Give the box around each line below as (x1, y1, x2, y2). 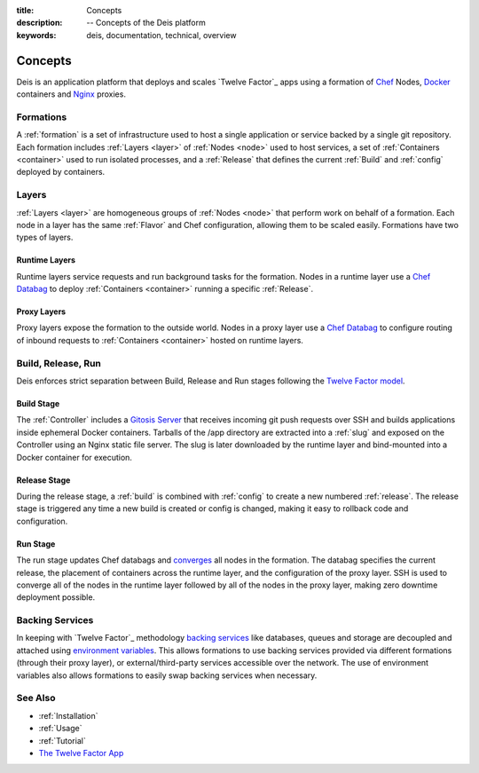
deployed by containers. (16, 167, 106, 177)
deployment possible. (16, 592, 96, 603)
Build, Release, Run (16, 357, 102, 369)
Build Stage (16, 398, 60, 409)
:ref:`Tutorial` (38, 735, 86, 745)
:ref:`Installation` (38, 710, 98, 721)
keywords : (16, 29, 57, 40)
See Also (16, 692, 56, 705)
